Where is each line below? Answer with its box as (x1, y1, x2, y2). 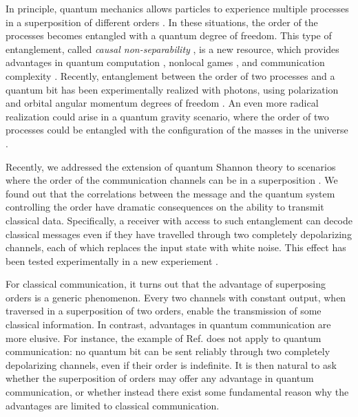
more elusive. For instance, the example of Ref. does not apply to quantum (6, 330, 322, 345)
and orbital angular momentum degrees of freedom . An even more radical (6, 96, 319, 110)
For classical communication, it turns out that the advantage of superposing (6, 277, 326, 291)
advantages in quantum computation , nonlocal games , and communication (6, 55, 325, 69)
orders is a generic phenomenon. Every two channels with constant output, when (6, 290, 346, 304)
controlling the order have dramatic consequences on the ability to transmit (6, 200, 324, 214)
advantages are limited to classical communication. (6, 398, 220, 412)
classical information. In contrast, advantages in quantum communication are (6, 317, 331, 332)
